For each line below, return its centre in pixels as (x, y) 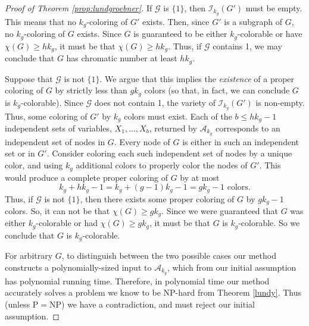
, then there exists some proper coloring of (157, 198)
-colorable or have (270, 34)
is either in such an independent (241, 141)
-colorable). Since (52, 102)
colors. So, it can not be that (57, 211)
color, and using (34, 165)
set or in (20, 153)
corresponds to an (248, 128)
